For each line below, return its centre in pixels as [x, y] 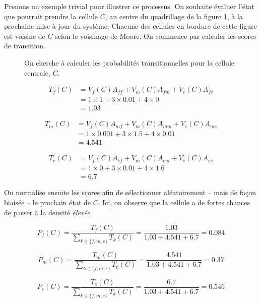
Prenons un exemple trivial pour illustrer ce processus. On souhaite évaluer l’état [129, 6]
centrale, [37, 72]
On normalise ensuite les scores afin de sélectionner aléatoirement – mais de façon [130, 192]
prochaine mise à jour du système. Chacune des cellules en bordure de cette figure [130, 26]
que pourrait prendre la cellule [51, 16]
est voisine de [25, 36]
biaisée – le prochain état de [47, 202]
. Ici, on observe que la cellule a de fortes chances [174, 202]
